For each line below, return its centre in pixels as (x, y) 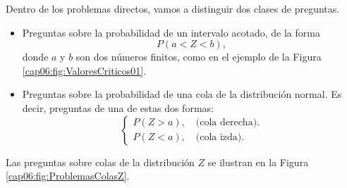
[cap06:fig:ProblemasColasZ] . (68, 176)
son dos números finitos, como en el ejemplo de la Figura (199, 57)
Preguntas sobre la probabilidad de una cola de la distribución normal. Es (182, 94)
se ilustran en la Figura (258, 162)
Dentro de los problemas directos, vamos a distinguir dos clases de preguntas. (173, 8)
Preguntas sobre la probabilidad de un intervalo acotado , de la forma (171, 32)
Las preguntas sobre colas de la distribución (100, 162)
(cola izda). (220, 138)
